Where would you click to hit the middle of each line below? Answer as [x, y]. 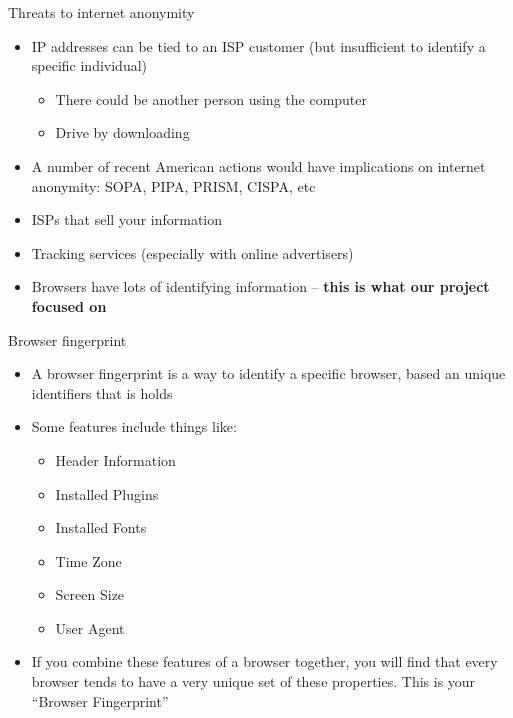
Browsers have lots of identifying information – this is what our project [260, 286]
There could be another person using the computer [211, 98]
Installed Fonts [101, 527]
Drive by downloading [122, 132]
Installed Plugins [107, 493]
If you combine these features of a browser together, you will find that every [264, 661]
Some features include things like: [134, 426]
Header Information [115, 459]
